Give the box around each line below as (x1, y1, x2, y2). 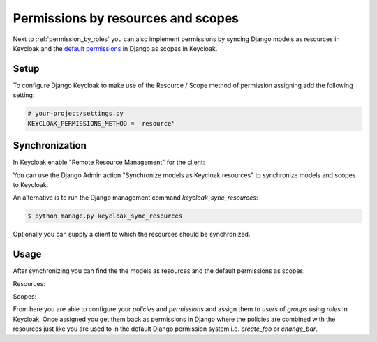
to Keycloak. (13, 180, 49, 188)
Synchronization (13, 140, 87, 151)
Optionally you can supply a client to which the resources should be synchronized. (13, 230, 251, 239)
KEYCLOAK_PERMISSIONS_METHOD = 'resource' (27, 119, 175, 127)
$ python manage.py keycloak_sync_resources (27, 212, 183, 220)
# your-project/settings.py (27, 110, 124, 118)
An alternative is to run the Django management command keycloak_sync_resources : (13, 193, 258, 202)
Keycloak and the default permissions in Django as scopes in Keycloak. (13, 44, 218, 52)
